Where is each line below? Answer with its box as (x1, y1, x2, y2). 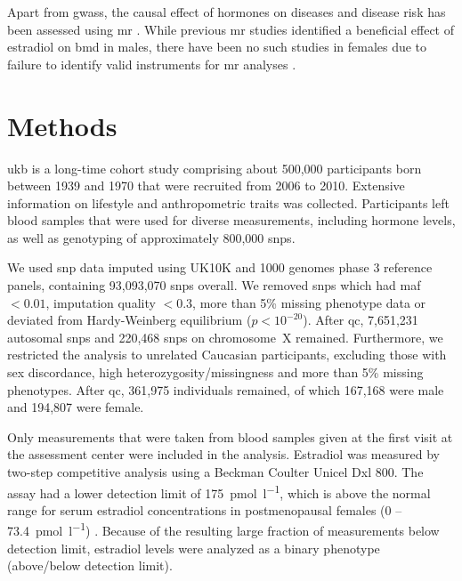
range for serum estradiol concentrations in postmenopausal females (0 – (7, 500, 402, 519)
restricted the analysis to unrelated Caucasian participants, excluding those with (7, 345, 447, 364)
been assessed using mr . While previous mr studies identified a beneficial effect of (7, 20, 455, 38)
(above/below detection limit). (7, 556, 173, 575)
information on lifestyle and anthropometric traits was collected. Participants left (7, 193, 450, 212)
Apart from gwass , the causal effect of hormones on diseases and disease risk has (7, 3, 446, 20)
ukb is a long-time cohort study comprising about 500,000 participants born (7, 158, 422, 177)
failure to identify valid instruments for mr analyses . (7, 54, 296, 73)
